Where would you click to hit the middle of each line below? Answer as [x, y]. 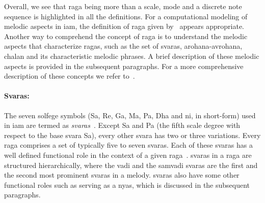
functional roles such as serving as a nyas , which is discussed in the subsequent [127, 184]
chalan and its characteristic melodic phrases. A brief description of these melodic [132, 56]
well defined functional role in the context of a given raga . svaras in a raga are [128, 155]
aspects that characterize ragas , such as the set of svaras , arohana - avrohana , [123, 46]
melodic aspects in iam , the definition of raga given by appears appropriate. [124, 26]
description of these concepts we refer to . [70, 76]
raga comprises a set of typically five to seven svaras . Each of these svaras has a [128, 145]
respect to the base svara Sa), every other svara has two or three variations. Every [132, 135]
